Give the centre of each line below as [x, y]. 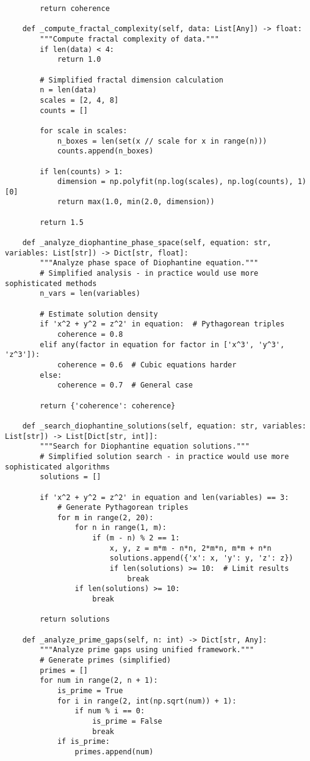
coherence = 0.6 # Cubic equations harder [147, 365]
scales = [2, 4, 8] [79, 100]
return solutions [75, 619]
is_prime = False [127, 721]
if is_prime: [83, 742]
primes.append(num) [114, 752]
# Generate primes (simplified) [106, 660]
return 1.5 [62, 222]
